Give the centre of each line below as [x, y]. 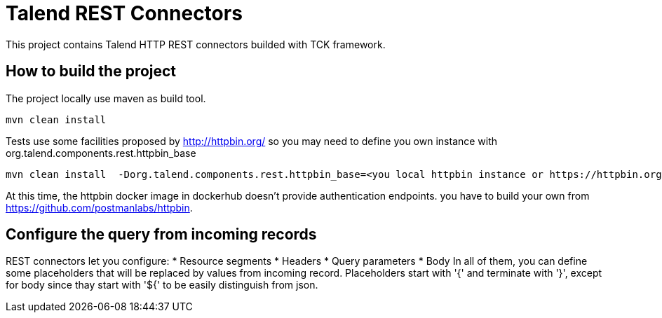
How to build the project [91, 71]
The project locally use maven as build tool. [106, 98]
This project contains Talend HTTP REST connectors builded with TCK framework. [196, 44]
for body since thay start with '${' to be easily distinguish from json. [162, 285]
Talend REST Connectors [124, 13]
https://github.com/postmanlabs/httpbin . [99, 207]
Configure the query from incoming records [161, 235]
